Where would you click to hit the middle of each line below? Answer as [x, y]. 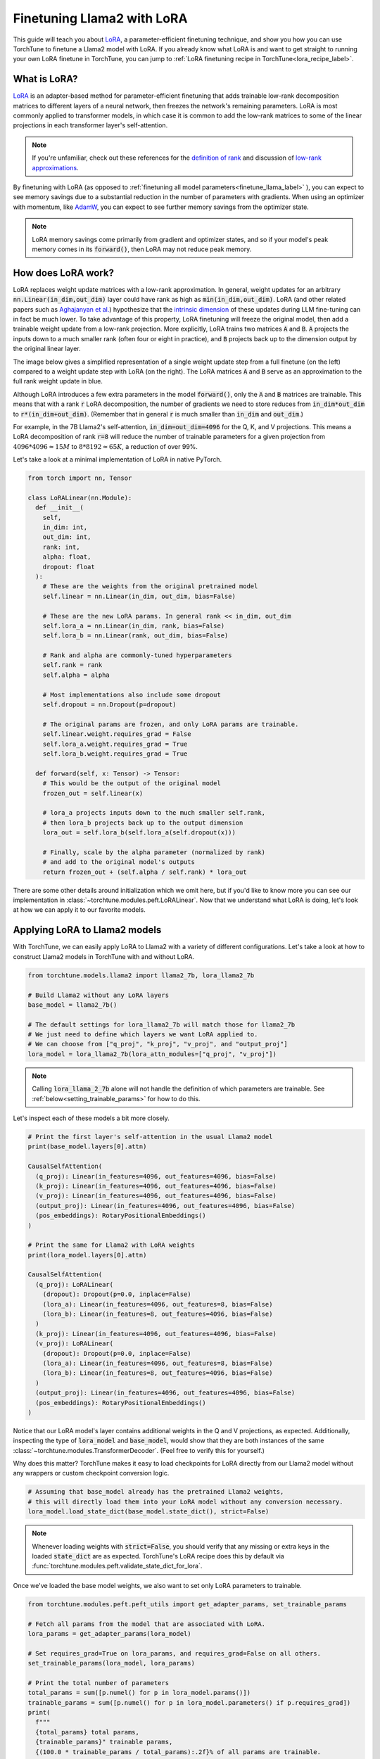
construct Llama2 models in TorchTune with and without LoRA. [104, 956]
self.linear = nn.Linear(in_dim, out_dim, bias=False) [139, 596]
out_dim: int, [67, 537]
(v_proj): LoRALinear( [75, 1344]
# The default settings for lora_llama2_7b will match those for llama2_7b [161, 1024]
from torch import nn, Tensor [80, 478]
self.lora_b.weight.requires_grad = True [115, 754]
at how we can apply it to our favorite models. [79, 910]
